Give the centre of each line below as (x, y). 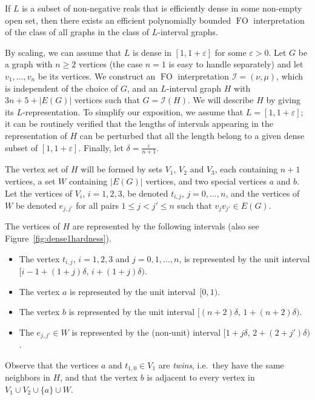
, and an (143, 88)
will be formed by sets (122, 169)
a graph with (29, 64)
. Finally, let (101, 147)
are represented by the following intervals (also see (166, 226)
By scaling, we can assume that (63, 52)
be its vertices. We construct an (97, 76)
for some (230, 52)
